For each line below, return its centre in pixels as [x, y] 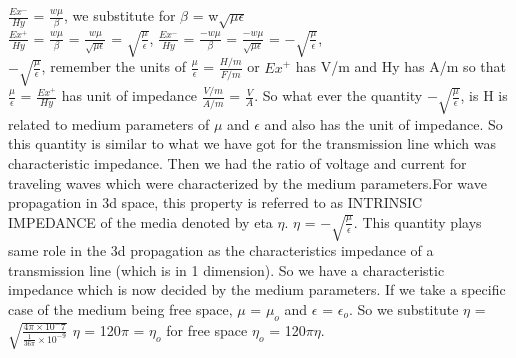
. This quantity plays [417, 221]
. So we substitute [403, 308]
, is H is [484, 95]
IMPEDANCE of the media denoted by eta [140, 221]
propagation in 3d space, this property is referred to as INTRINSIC [215, 202]
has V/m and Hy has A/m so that [400, 66]
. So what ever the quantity [338, 95]
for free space [207, 329]
